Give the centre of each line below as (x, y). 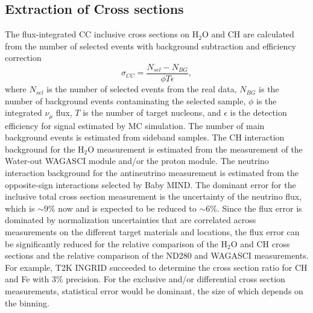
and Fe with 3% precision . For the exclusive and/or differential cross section (145, 279)
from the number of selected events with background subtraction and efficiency (150, 46)
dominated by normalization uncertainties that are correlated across (131, 220)
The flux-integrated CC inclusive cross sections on (97, 34)
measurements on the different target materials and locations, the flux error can (152, 232)
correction (23, 58)
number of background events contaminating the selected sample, (125, 100)
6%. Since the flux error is (254, 208)
